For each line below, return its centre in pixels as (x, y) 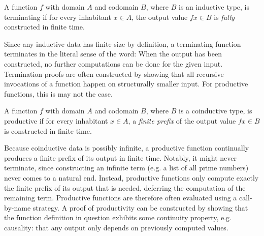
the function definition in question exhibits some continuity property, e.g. (118, 217)
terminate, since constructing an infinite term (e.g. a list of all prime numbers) (126, 168)
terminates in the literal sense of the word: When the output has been (113, 54)
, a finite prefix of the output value (182, 120)
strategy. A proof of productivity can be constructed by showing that (140, 207)
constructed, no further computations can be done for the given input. (113, 63)
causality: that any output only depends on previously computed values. (116, 227)
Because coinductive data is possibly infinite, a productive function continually (127, 148)
